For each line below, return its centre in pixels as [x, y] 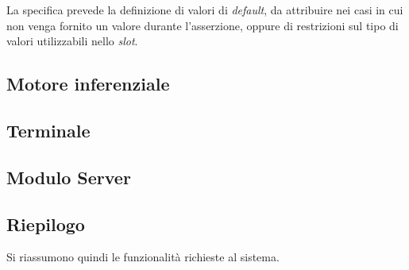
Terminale [48, 130]
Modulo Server [69, 177]
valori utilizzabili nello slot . [72, 41]
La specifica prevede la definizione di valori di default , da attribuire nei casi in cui [205, 10]
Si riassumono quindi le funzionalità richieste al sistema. [143, 257]
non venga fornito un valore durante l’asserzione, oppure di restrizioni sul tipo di [203, 25]
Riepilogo [46, 224]
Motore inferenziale [88, 84]
